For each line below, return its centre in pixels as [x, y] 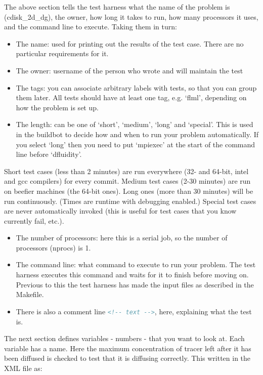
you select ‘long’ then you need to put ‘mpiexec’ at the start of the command [136, 144]
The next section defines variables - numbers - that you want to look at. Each [124, 338]
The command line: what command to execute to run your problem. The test [136, 264]
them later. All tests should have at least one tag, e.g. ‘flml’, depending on [131, 97]
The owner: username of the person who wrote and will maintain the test [129, 70]
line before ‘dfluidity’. [49, 154]
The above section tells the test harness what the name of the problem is [117, 7]
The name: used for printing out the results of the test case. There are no [130, 43]
